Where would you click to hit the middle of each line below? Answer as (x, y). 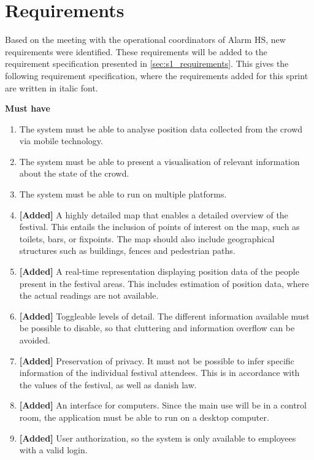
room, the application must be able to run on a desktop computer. (144, 417)
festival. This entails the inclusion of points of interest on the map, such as (159, 227)
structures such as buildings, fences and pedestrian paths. (127, 251)
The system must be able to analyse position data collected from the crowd (161, 128)
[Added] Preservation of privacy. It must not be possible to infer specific (157, 360)
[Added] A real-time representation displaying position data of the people (159, 271)
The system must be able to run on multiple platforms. (123, 194)
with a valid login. (53, 450)
